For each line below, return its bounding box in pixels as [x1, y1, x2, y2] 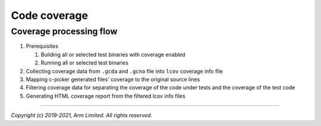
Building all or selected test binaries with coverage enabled [40, 51, 185, 58]
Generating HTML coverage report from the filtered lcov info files [26, 92, 185, 99]
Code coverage [11, 9, 89, 22]
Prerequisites [26, 43, 59, 50]
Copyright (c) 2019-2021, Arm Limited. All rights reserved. [11, 112, 153, 119]
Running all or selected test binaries [40, 59, 129, 66]
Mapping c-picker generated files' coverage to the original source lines [26, 76, 200, 83]
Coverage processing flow [11, 26, 118, 37]
